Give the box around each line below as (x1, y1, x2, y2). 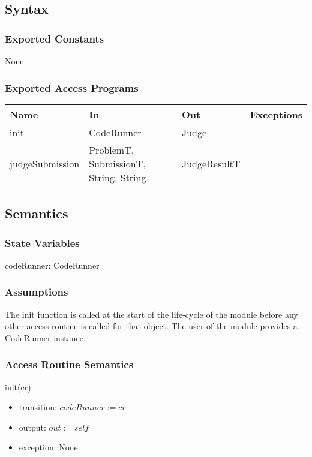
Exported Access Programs (5, 80, 139, 95)
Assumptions (5, 284, 68, 299)
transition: (19, 401, 57, 413)
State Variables (5, 235, 80, 250)
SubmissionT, (89, 156, 146, 170)
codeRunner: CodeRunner (5, 258, 100, 271)
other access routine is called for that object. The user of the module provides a (5, 320, 298, 332)
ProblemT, (89, 142, 134, 157)
